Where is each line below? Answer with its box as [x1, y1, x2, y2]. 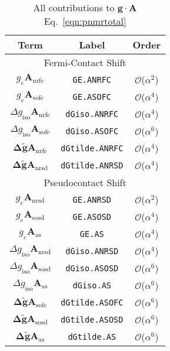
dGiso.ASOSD [65, 263, 119, 273]
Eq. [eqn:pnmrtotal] [44, 14, 126, 28]
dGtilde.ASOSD [61, 314, 124, 324]
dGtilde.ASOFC [61, 297, 124, 307]
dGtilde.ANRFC [61, 143, 124, 153]
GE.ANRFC [72, 74, 112, 84]
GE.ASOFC [72, 92, 112, 102]
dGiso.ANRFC [65, 109, 119, 119]
